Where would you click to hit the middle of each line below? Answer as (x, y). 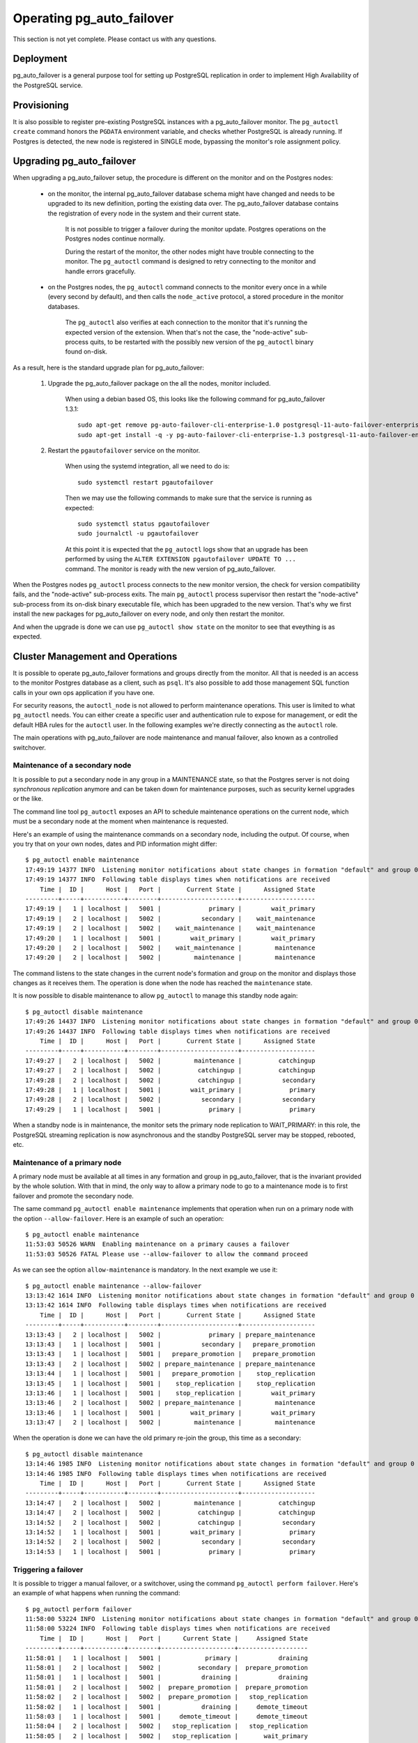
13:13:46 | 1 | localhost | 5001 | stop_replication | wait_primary (170, 1393)
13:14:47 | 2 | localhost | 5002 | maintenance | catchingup (170, 1503)
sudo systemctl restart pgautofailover (146, 482)
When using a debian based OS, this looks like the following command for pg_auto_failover (195, 399)
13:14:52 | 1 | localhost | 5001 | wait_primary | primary (170, 1532)
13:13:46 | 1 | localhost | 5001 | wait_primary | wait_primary (170, 1413)
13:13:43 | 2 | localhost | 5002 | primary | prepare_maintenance (170, 1334)
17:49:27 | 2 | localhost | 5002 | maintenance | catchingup (170, 1060)
